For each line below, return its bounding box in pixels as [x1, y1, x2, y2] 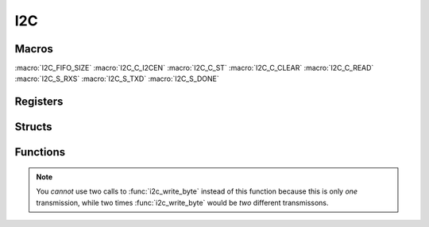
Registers [14, 95, 64, 109]
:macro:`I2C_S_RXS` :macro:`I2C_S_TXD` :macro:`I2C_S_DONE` [14, 74, 220, 83]
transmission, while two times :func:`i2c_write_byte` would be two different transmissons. [36, 198, 329, 207]
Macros [14, 42, 53, 56]
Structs [14, 120, 52, 134]
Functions [14, 145, 66, 159]
